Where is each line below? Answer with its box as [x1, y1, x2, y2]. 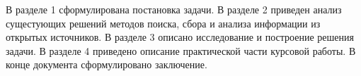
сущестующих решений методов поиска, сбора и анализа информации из [6, 15, 321, 30]
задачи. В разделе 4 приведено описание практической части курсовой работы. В [6, 43, 356, 58]
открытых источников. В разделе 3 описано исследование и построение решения [6, 30, 354, 44]
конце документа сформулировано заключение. [6, 57, 207, 72]
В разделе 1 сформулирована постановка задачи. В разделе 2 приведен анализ [6, 2, 342, 16]
